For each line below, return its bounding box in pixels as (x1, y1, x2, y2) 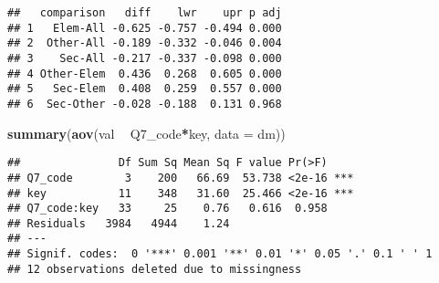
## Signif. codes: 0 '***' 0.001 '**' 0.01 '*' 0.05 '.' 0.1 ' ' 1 (7, 247, 433, 261)
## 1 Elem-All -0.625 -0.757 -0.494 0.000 (7, 21, 282, 35)
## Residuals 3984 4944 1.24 (7, 216, 230, 230)
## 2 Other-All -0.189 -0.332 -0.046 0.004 (7, 37, 282, 50)
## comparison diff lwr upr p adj (7, 6, 282, 19)
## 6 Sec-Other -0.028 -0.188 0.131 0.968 (7, 97, 282, 110)
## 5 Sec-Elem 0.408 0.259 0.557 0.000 (7, 82, 282, 96)
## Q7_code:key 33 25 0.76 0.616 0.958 (7, 202, 328, 215)
